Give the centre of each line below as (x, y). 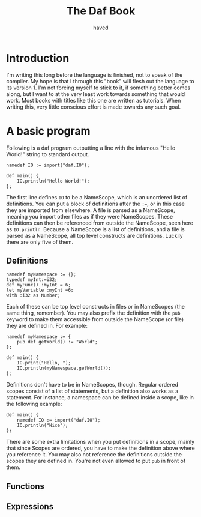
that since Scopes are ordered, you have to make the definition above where (100, 448)
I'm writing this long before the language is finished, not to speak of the (94, 75)
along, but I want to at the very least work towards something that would (96, 94)
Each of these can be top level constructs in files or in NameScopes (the (95, 307)
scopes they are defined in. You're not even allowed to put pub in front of (96, 461)
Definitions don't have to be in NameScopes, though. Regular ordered (92, 385)
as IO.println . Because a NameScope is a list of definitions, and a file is (95, 229)
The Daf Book (101, 11)
